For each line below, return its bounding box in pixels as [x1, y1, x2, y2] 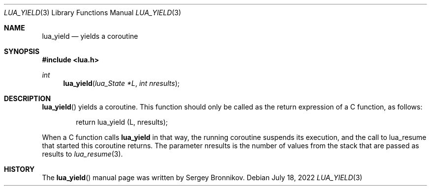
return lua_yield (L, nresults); [76, 118, 168, 126]
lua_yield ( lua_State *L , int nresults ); [63, 79, 180, 87]
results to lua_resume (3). [42, 150, 123, 158]
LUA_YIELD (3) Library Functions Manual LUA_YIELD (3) [4, 8, 182, 17]
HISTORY [4, 165, 35, 173]
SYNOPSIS [4, 47, 40, 55]
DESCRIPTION [4, 94, 51, 103]
